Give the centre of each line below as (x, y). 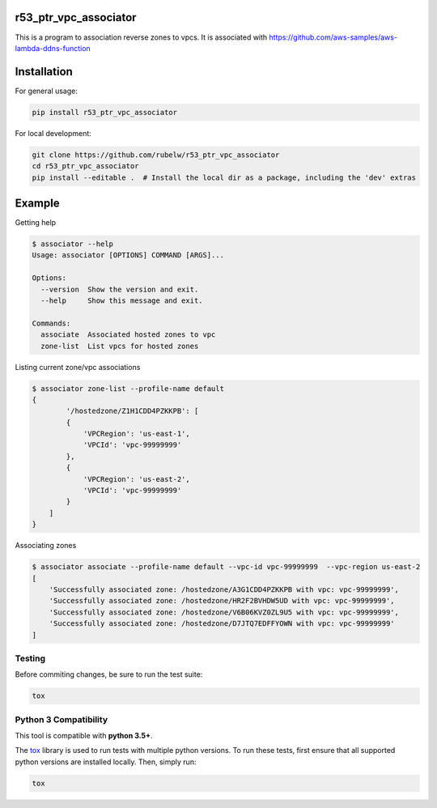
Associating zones (46, 546)
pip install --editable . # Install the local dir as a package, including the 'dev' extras (224, 177)
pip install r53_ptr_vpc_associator (105, 112)
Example (37, 203)
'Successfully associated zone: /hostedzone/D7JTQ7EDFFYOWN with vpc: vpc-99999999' (222, 624)
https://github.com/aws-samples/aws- (333, 37)
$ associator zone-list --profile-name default (128, 388)
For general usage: (47, 91)
